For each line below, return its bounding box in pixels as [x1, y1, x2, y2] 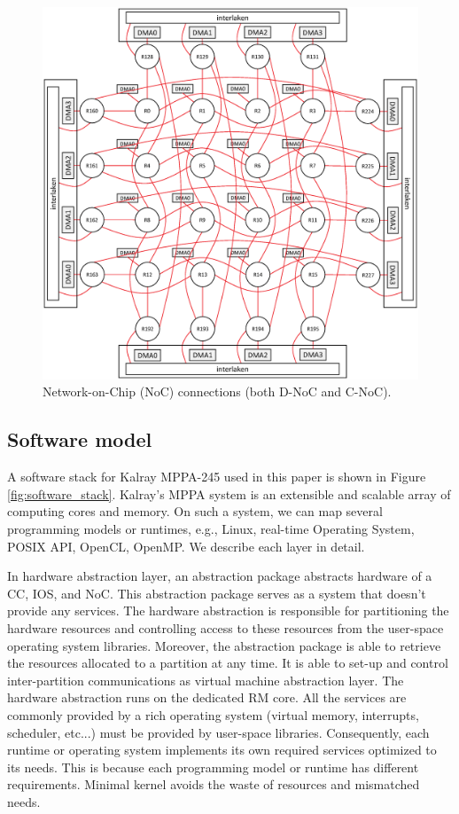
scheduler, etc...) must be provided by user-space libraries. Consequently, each [7, 723, 430, 741]
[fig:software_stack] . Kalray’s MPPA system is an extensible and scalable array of [7, 484, 451, 503]
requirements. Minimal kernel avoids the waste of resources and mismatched [7, 775, 420, 794]
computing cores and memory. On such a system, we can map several [7, 502, 383, 520]
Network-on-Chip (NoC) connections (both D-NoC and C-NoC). [43, 382, 392, 401]
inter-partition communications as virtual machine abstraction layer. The [7, 670, 404, 689]
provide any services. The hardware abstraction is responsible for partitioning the [7, 601, 449, 620]
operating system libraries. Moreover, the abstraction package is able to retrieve [7, 636, 441, 654]
